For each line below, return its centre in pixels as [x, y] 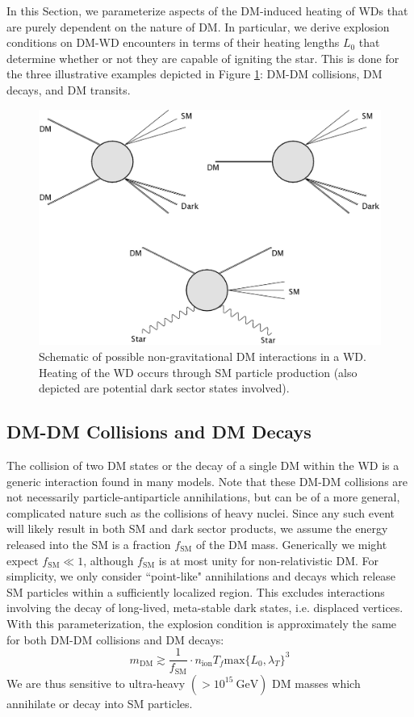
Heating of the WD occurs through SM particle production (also [198, 372]
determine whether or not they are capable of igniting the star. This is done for [203, 58]
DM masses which [316, 683]
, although [109, 560]
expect [23, 560]
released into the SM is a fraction [89, 545]
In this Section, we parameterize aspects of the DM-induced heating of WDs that [207, 10]
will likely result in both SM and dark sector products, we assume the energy [197, 528]
